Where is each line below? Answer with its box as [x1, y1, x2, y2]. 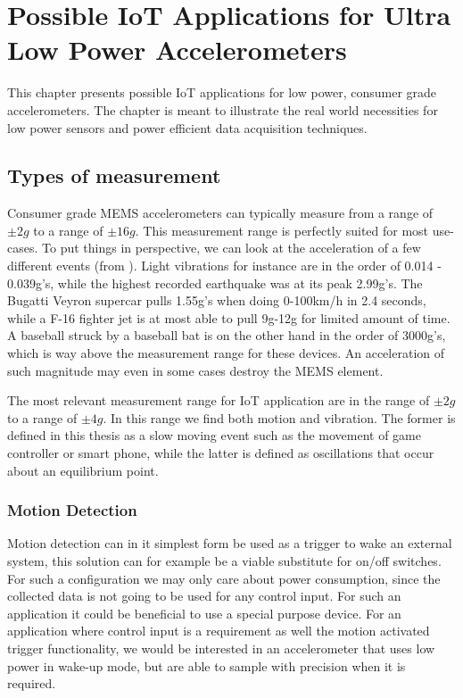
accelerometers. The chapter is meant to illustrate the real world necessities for [7, 100, 438, 119]
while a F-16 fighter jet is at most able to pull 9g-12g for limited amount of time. [7, 308, 451, 327]
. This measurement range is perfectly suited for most [135, 220, 429, 239]
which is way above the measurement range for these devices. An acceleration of [7, 344, 444, 362]
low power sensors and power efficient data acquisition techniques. [7, 118, 368, 137]
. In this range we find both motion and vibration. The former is [103, 408, 456, 427]
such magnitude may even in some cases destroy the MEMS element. [7, 361, 384, 379]
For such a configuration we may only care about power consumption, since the [7, 569, 441, 587]
